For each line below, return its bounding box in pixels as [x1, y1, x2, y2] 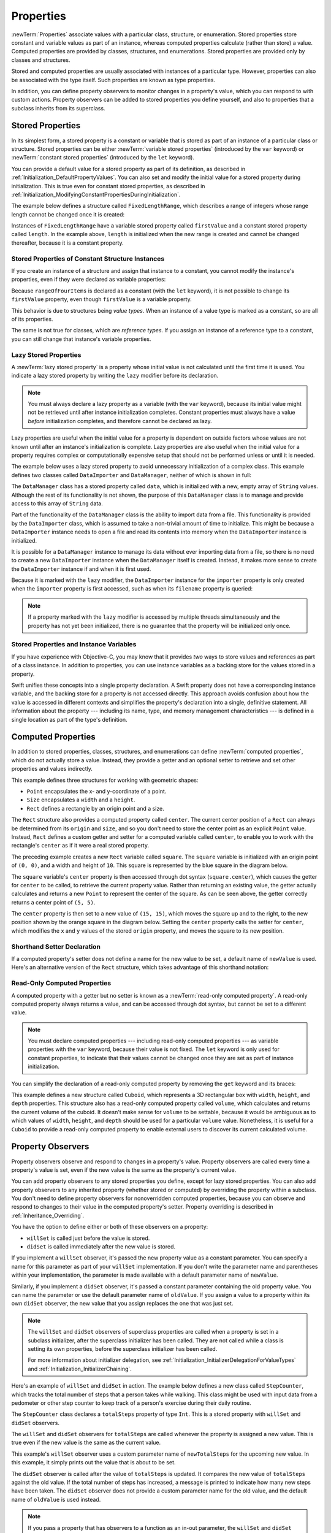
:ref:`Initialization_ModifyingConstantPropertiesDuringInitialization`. [11, 191, 181, 198]
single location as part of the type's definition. [11, 716, 128, 723]
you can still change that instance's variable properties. [11, 335, 151, 343]
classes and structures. [11, 56, 70, 64]
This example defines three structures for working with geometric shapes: [11, 776, 199, 784]
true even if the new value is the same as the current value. [11, 1439, 161, 1447]
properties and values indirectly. [11, 765, 93, 773]
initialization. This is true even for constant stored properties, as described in [11, 182, 205, 189]
